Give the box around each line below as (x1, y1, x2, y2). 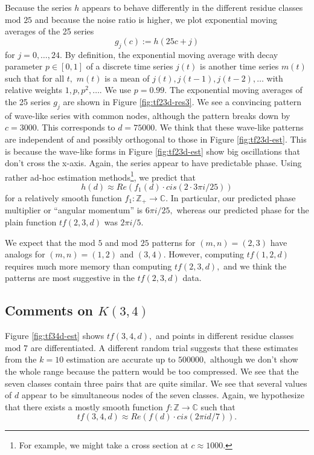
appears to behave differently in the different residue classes (82, 1, 303, 13)
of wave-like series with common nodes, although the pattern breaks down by (5, 109, 290, 121)
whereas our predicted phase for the (176, 204, 309, 216)
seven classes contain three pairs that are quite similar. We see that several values (5, 376, 307, 389)
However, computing (168, 248, 245, 260)
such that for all (5, 71, 65, 84)
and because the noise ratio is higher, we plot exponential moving (34, 13, 278, 25)
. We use (99, 83, 132, 96)
